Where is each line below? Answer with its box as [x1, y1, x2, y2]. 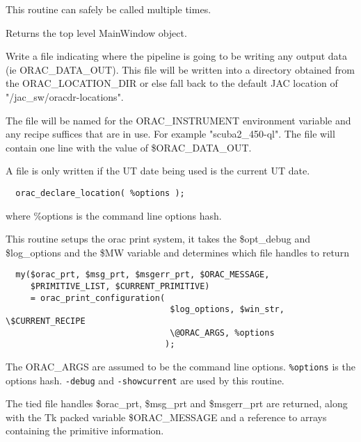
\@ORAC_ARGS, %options [170, 327, 275, 338]
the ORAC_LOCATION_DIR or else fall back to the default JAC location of [6, 76, 338, 90]
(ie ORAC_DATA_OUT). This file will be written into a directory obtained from [6, 62, 355, 76]
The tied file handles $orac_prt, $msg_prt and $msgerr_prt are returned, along [6, 396, 348, 411]
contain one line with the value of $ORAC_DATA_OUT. [6, 140, 252, 154]
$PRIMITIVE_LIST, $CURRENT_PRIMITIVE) [30, 281, 210, 292]
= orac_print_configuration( [30, 293, 166, 303]
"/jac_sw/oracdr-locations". [6, 89, 124, 104]
